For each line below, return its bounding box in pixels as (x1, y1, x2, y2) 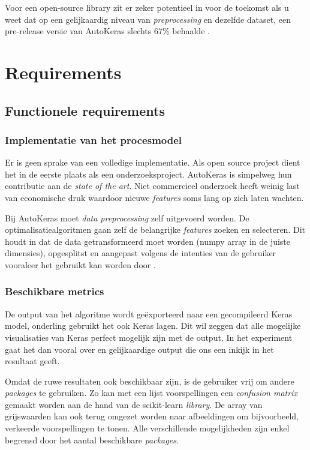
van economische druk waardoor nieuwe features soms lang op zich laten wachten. (5, 191, 304, 203)
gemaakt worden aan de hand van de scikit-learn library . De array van (5, 398, 263, 410)
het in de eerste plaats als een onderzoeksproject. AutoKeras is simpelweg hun (5, 167, 292, 180)
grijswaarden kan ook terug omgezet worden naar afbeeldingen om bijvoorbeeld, (5, 410, 299, 422)
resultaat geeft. (5, 355, 60, 367)
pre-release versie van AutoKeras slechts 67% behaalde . (5, 25, 210, 37)
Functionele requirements (5, 101, 165, 119)
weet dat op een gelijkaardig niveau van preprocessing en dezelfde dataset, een (5, 13, 291, 25)
